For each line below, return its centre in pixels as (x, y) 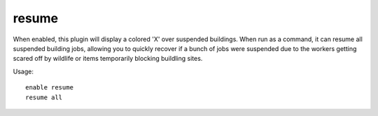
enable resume (49, 88)
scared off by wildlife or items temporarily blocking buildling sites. (108, 59)
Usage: (23, 71)
